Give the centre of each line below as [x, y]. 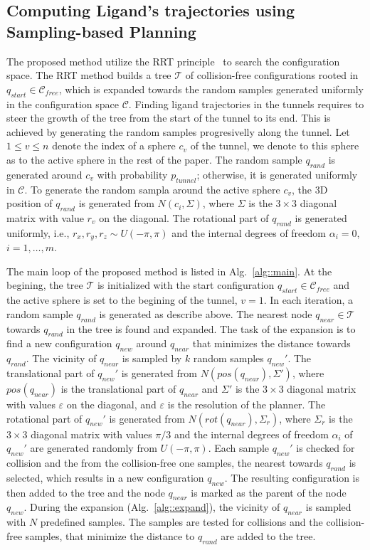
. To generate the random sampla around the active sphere [152, 189]
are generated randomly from [94, 448]
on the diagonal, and [111, 404]
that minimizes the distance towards [271, 343]
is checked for [326, 448]
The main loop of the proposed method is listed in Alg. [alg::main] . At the [169, 271]
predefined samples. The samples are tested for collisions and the [181, 522]
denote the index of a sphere [114, 146]
